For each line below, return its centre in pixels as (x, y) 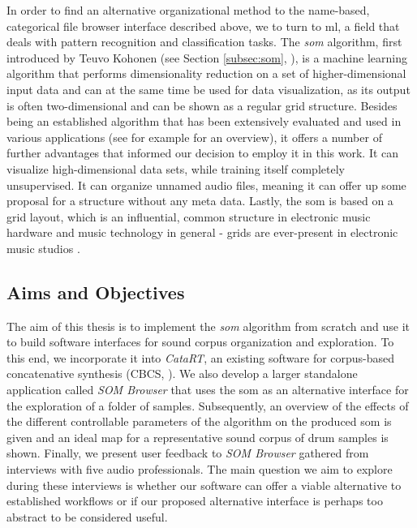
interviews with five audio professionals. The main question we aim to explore (200, 469)
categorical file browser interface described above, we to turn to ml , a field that (203, 26)
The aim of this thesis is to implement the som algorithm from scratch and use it (208, 326)
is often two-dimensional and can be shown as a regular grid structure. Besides (202, 105)
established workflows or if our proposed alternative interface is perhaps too (195, 501)
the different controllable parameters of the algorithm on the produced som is (199, 421)
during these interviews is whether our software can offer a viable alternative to (204, 485)
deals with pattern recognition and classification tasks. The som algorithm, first (204, 42)
